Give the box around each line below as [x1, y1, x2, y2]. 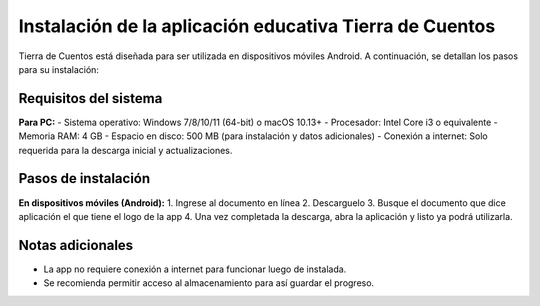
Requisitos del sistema [18, 90, 163, 107]
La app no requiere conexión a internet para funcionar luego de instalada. [43, 263, 347, 275]
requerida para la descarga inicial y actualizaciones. [18, 144, 233, 156]
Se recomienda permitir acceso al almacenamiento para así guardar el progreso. [43, 277, 375, 289]
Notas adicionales [18, 236, 134, 254]
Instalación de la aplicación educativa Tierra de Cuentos [18, 15, 496, 37]
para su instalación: [18, 63, 100, 75]
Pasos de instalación [18, 170, 151, 187]
